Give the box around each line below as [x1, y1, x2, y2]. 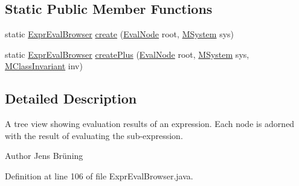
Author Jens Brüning [5, 149, 83, 162]
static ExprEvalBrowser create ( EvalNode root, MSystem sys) [5, 28, 234, 40]
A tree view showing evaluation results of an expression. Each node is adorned [5, 117, 295, 130]
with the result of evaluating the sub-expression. [5, 129, 183, 141]
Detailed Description [5, 89, 137, 108]
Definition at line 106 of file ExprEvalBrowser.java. [5, 169, 193, 182]
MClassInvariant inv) [5, 60, 83, 72]
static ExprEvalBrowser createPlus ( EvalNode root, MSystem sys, [5, 48, 249, 60]
